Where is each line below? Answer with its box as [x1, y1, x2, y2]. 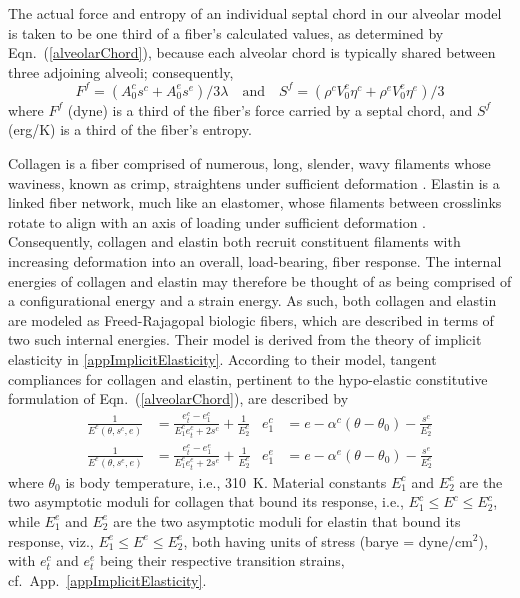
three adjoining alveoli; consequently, [8, 61, 234, 82]
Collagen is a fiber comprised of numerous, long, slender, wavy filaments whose [8, 153, 491, 174]
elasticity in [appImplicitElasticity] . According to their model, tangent [8, 349, 437, 369]
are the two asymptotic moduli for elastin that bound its [113, 510, 461, 531]
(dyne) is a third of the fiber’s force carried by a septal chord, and [67, 99, 473, 120]
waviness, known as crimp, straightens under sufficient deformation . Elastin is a [8, 172, 500, 193]
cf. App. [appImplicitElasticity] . [8, 569, 207, 590]
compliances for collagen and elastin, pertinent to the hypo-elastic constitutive [8, 368, 488, 389]
